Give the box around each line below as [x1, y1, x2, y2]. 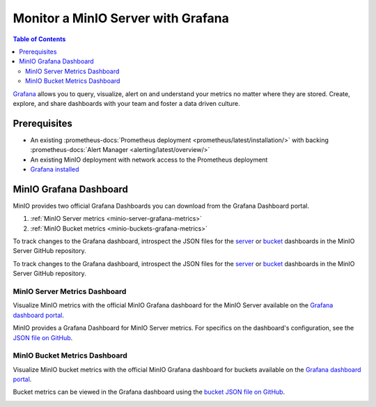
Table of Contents [13, 35, 66, 43]
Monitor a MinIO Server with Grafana [13, 10, 229, 26]
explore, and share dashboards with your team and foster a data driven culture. [13, 99, 240, 107]
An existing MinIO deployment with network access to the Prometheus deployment [30, 155, 268, 164]
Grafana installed [30, 164, 79, 174]
